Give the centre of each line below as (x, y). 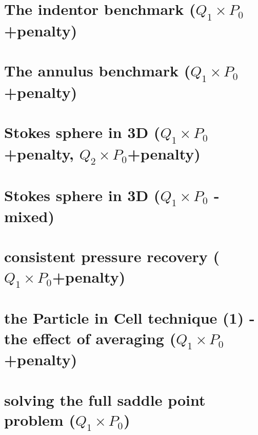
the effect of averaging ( (90, 338)
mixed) (29, 216)
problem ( (40, 419)
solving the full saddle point (105, 399)
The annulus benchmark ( (97, 71)
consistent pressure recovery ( (112, 256)
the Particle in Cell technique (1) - (130, 318)
